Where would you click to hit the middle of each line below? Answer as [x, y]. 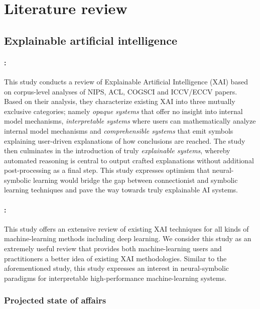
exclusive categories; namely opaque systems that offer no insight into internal [123, 111]
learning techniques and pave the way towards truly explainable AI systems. [121, 190]
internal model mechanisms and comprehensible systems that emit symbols [119, 130]
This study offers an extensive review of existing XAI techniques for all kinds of [126, 228]
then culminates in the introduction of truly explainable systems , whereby [117, 150]
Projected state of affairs [55, 300]
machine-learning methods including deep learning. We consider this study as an [128, 238]
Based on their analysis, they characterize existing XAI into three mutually [120, 101]
